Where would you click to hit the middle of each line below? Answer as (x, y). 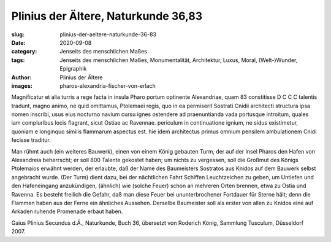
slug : (18, 34)
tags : (18, 60)
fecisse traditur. (31, 140)
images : (22, 85)
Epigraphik (73, 69)
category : (24, 52)
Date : (18, 42)
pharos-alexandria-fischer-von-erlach (108, 85)
